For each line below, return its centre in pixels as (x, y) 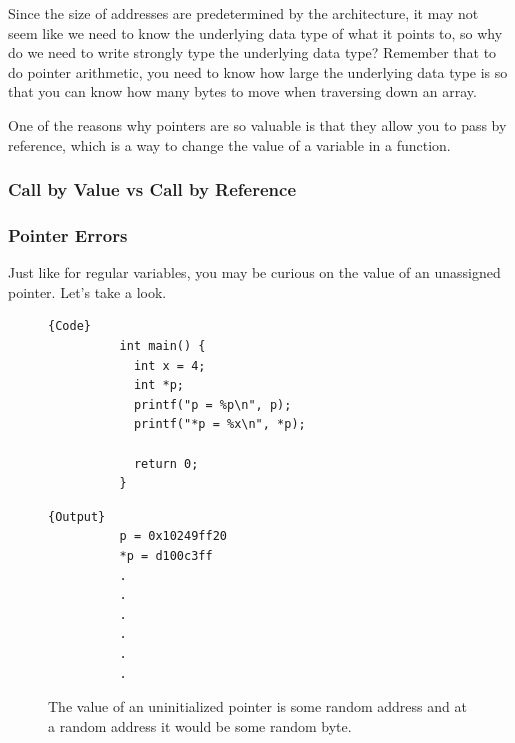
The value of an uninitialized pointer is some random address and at (257, 706)
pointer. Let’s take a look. (87, 291)
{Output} (77, 516)
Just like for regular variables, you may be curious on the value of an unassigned (254, 272)
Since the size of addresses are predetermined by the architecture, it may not (243, 13)
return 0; (166, 463)
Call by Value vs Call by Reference (152, 189)
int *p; (159, 385)
